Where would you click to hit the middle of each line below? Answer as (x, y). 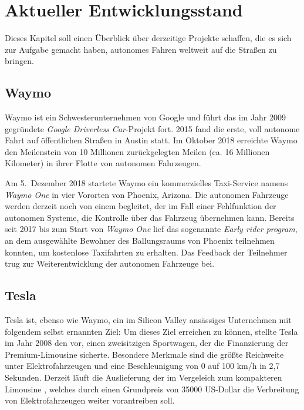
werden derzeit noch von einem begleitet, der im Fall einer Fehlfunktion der (141, 206)
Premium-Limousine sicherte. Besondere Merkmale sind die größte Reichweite (144, 354)
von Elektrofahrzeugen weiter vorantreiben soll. (90, 400)
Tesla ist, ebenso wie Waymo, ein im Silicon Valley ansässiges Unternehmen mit (148, 320)
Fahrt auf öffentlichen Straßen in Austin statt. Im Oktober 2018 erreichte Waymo (151, 140)
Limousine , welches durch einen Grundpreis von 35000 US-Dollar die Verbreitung (152, 389)
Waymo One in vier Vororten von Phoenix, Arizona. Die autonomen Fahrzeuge (147, 194)
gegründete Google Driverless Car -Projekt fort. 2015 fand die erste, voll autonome (152, 128)
